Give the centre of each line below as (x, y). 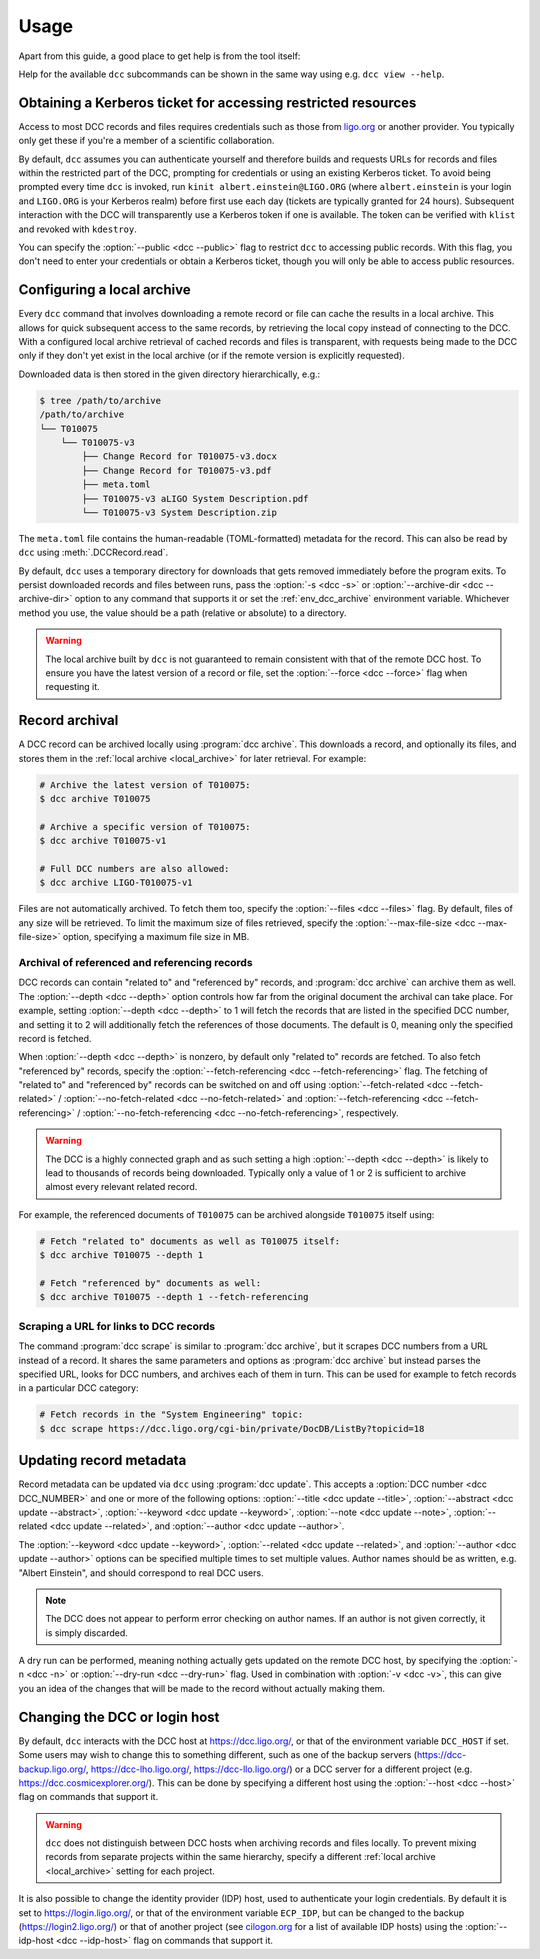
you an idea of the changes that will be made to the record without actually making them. (201, 1688)
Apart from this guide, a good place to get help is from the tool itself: (159, 56)
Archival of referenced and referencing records (136, 962)
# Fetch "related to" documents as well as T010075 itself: (190, 1241)
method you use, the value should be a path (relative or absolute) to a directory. (182, 612)
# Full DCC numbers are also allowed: (134, 869)
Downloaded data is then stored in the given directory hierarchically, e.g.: (169, 374)
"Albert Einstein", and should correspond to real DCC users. (141, 1572)
